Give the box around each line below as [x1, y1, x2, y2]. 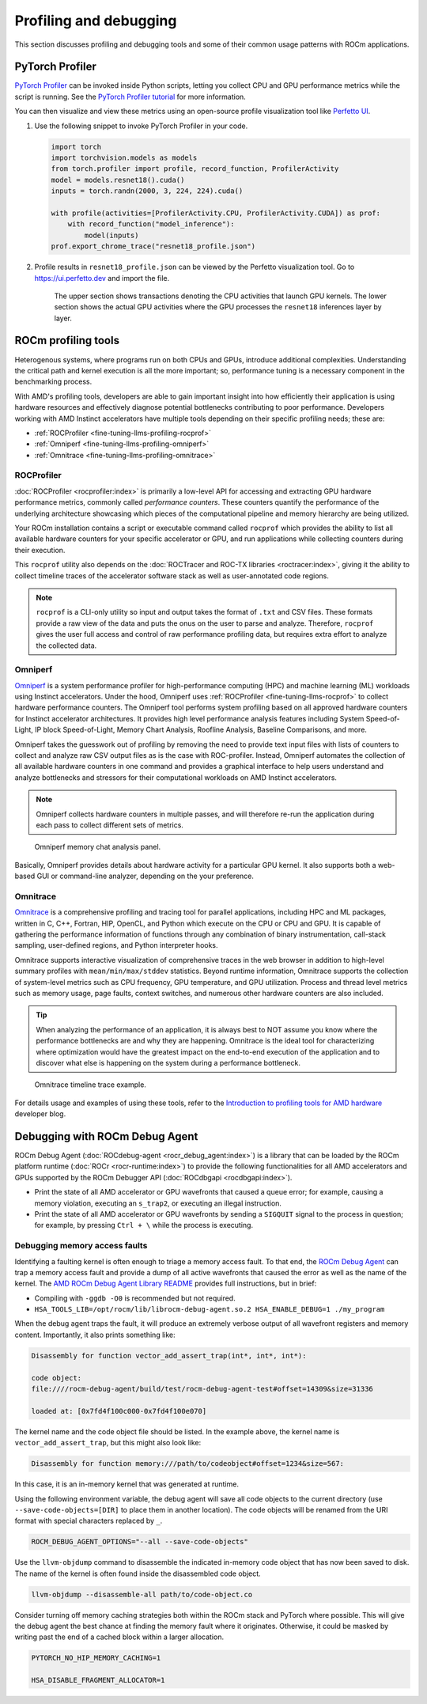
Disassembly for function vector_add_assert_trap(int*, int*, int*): [31, 1351, 307, 1360]
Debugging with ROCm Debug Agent [14, 1130, 198, 1143]
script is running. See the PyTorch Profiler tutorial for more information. [14, 92, 247, 101]
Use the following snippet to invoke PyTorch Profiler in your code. [34, 121, 248, 131]
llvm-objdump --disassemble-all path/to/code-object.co [31, 1590, 253, 1599]
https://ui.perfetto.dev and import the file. [34, 273, 170, 282]
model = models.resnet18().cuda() [51, 175, 185, 184]
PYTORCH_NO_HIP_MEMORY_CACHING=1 [31, 1653, 161, 1663]
